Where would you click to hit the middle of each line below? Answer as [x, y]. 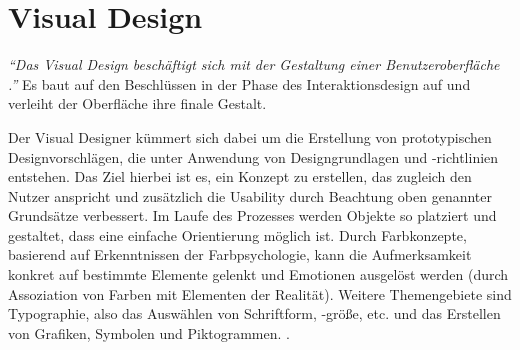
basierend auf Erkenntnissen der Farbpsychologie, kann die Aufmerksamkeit [240, 254]
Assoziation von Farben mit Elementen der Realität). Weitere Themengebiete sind [260, 293]
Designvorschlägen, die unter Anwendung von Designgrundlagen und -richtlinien [253, 156]
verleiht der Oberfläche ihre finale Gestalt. [137, 103]
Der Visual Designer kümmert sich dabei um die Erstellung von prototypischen [250, 136]
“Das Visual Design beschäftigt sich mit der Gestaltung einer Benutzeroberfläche [254, 64]
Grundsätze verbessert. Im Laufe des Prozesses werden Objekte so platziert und [252, 215]
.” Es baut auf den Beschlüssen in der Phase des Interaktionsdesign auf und [239, 83]
